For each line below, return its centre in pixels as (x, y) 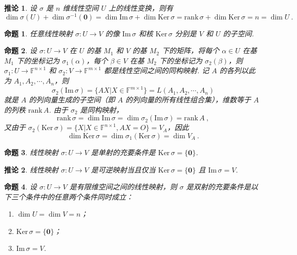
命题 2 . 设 (20, 50)
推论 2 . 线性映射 (31, 169)
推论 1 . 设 (20, 8)
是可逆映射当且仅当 (123, 169)
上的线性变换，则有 (141, 8)
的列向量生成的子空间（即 (72, 100)
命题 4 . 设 (20, 187)
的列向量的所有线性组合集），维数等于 (188, 100)
